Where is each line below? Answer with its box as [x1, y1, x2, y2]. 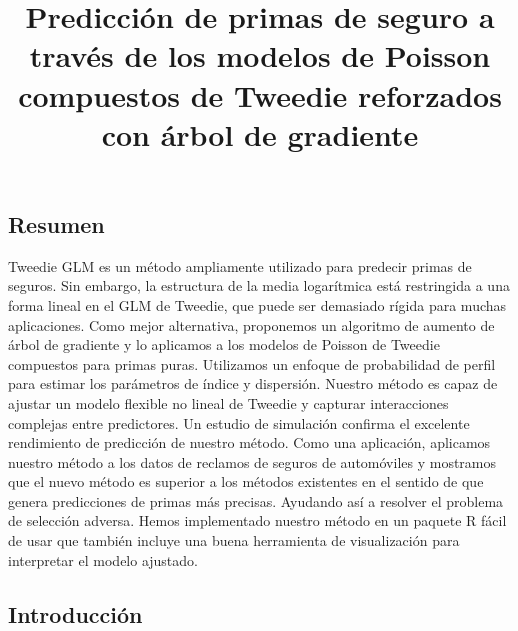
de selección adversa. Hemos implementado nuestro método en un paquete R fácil [8, 510, 507, 531]
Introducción [8, 598, 143, 629]
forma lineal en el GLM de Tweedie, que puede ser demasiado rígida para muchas [8, 294, 507, 315]
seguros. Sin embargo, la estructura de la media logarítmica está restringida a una [8, 275, 510, 296]
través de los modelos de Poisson [29, 35, 491, 76]
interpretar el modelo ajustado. [8, 549, 198, 570]
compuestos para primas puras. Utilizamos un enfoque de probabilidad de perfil [8, 353, 496, 374]
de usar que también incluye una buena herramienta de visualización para [8, 530, 460, 551]
